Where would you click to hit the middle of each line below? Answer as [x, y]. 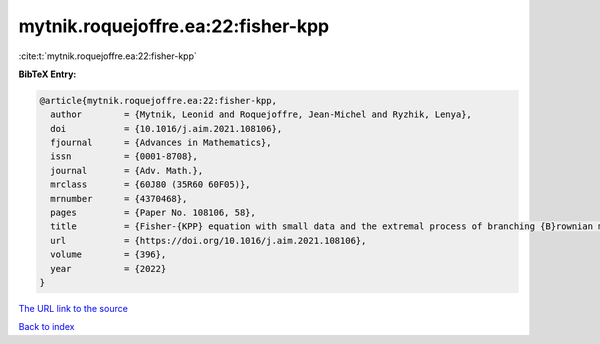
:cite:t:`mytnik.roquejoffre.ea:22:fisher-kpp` [107, 56]
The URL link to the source [73, 308]
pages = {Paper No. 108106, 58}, [153, 213]
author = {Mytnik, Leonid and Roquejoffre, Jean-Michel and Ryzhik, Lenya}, [261, 114]
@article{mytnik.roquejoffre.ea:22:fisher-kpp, [158, 100]
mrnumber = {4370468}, [119, 198]
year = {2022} [108, 268]
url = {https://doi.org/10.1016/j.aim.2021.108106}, [208, 240]
